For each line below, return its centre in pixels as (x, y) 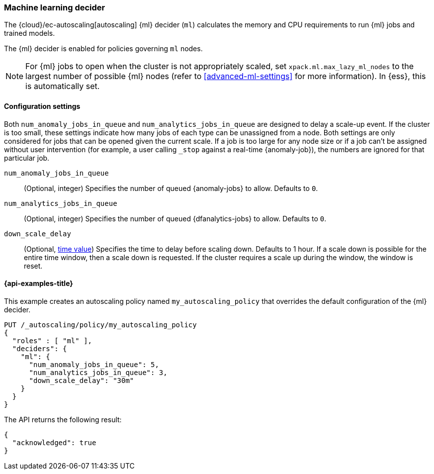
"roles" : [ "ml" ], (52, 340)
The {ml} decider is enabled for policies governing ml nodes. (103, 49)
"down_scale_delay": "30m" (82, 380)
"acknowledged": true (54, 442)
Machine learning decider (55, 7)
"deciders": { (40, 348)
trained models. (30, 33)
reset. (33, 266)
